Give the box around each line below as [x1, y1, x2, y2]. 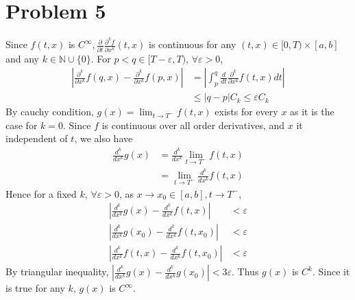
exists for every [215, 104, 278, 119]
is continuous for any [148, 37, 236, 51]
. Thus [232, 264, 259, 279]
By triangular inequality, [5, 264, 109, 279]
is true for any [5, 281, 65, 295]
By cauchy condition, [5, 104, 94, 119]
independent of [5, 131, 68, 146]
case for [5, 117, 38, 132]
